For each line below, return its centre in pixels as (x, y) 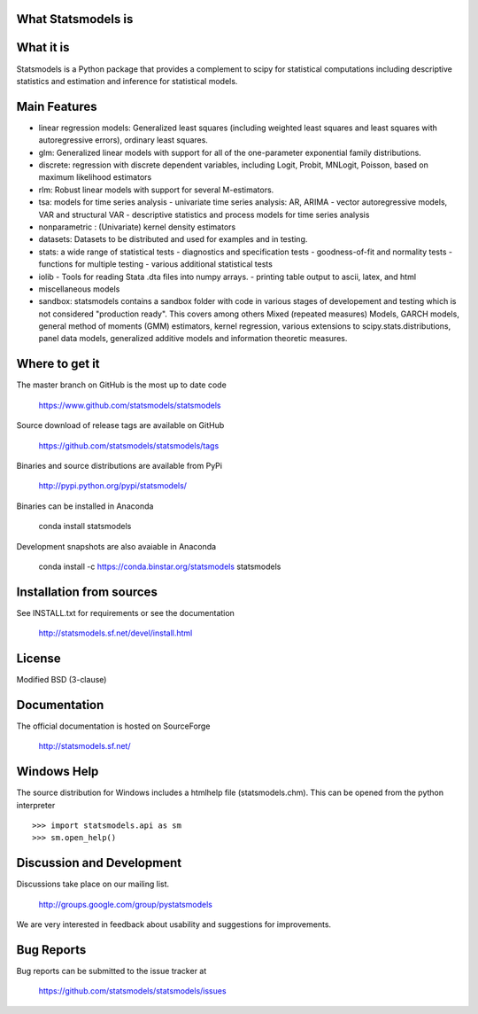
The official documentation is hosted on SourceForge (113, 726)
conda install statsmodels (85, 526)
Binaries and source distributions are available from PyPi (119, 465)
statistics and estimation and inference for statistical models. (127, 81)
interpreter (36, 805)
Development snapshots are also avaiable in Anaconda (116, 546)
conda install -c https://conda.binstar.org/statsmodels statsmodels (160, 566)
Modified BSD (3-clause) (62, 680)
